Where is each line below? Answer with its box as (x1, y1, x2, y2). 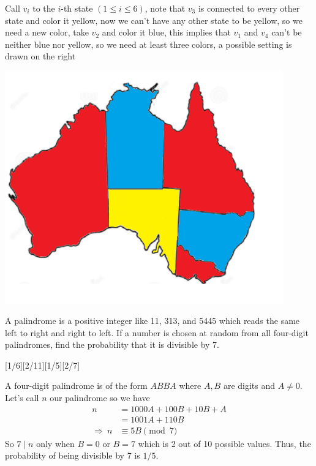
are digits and (223, 379, 276, 392)
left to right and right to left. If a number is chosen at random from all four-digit (5, 326, 309, 339)
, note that (145, 2, 186, 14)
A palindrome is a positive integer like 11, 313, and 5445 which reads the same (5, 314, 300, 327)
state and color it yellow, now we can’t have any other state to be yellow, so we (5, 13, 303, 26)
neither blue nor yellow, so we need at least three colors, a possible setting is (5, 37, 292, 50)
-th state (61, 2, 93, 14)
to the (32, 2, 55, 14)
